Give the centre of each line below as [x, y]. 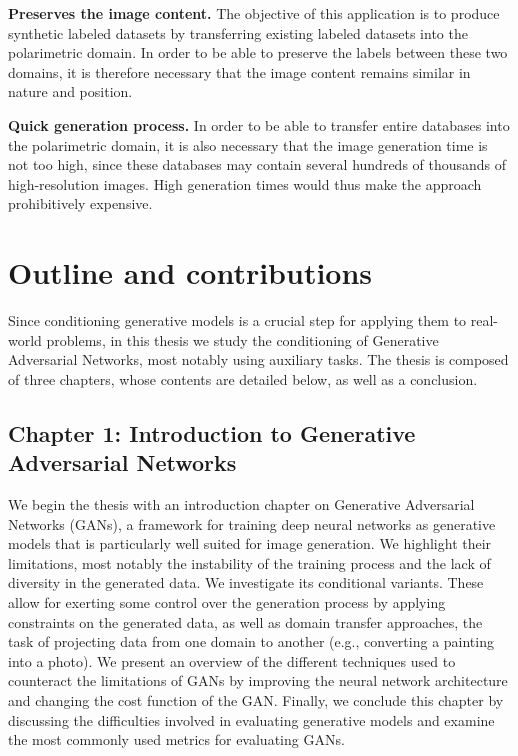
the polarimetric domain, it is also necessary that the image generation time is [248, 144]
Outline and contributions [190, 272]
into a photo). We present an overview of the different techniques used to [232, 660]
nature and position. [70, 91]
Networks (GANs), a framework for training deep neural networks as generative [252, 523]
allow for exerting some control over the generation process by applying [227, 602]
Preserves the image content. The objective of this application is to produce [254, 13]
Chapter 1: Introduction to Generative [212, 432]
